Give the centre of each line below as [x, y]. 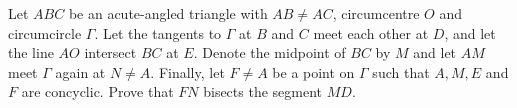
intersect [110, 52]
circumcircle [45, 32]
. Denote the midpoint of [269, 52]
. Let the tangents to [158, 32]
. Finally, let [187, 71]
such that [401, 71]
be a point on [313, 71]
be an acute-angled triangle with [168, 13]
